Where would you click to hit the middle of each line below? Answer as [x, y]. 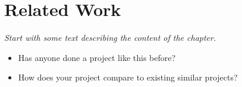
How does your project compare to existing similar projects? [128, 77]
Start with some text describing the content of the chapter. [110, 38]
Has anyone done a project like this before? [97, 57]
